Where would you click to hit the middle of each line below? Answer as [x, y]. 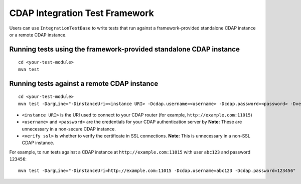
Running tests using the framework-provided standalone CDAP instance [125, 49]
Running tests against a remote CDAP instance [84, 83]
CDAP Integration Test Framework [82, 13]
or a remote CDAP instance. [38, 34]
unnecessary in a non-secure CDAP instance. [69, 129]
